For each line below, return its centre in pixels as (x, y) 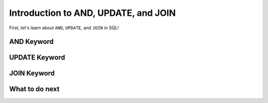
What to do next (34, 89)
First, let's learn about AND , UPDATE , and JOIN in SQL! (64, 28)
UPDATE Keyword (37, 58)
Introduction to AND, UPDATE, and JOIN (93, 13)
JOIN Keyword (32, 74)
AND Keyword (32, 42)
